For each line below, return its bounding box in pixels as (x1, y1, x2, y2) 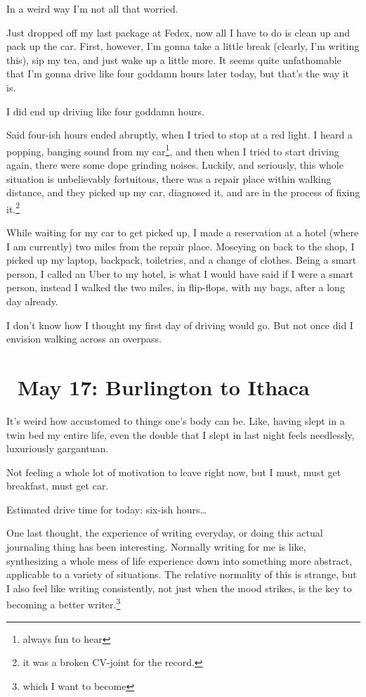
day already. (6, 294, 58, 308)
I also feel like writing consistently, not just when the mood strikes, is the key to (6, 580, 352, 595)
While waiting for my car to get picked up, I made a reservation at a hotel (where (6, 225, 359, 240)
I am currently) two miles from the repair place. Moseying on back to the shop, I (6, 238, 355, 253)
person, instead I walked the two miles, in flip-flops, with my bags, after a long (6, 280, 345, 295)
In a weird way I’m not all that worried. (6, 1, 178, 15)
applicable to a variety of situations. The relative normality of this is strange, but (6, 567, 357, 582)
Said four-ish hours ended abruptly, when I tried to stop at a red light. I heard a (6, 127, 353, 142)
